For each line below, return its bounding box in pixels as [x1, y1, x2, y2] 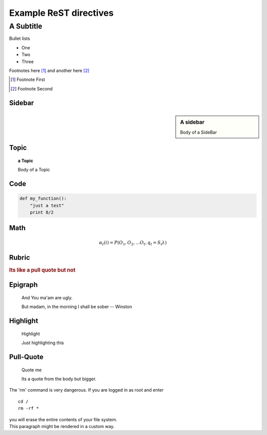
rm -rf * [18, 405, 39, 411]
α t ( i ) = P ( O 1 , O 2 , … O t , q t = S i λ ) [99, 239, 167, 246]
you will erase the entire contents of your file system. [9, 416, 117, 422]
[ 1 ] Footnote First [10, 77, 45, 82]
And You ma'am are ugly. [21, 295, 73, 301]
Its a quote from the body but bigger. [21, 376, 96, 382]
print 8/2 [30, 210, 54, 215]
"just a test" [30, 202, 64, 208]
